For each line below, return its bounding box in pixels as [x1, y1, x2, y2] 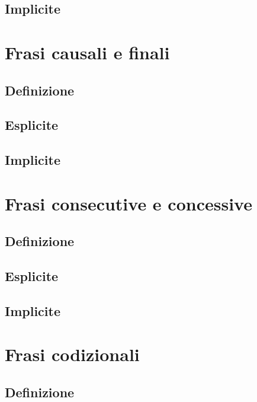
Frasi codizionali [5, 342, 140, 366]
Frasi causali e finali [5, 40, 170, 64]
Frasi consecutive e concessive [5, 191, 252, 215]
